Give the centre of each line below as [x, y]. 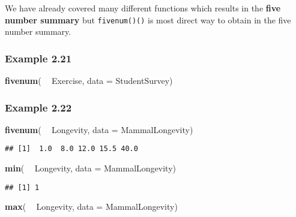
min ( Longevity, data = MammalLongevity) [90, 168]
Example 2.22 [38, 107]
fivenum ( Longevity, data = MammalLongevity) [99, 129]
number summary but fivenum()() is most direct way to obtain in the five [148, 19]
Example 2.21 [38, 58]
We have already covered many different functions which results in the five [143, 8]
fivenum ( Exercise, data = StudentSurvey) [89, 81]
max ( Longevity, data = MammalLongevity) [91, 207]
